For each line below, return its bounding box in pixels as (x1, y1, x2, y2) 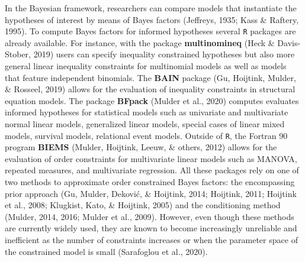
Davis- (277, 36, 301, 48)
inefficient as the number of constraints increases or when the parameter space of (5, 234, 298, 245)
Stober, (5, 48, 31, 60)
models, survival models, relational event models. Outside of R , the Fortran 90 (5, 129, 288, 141)
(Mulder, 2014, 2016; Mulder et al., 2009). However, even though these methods (5, 210, 294, 222)
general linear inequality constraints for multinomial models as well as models (5, 60, 287, 72)
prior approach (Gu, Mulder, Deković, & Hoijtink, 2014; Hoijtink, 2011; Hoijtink (5, 187, 297, 199)
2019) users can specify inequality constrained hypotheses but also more (33, 48, 295, 60)
